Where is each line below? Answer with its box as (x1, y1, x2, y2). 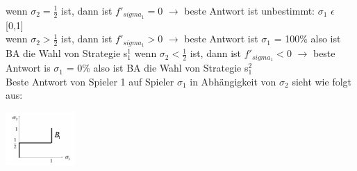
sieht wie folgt (292, 74, 352, 88)
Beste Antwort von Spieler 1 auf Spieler (6, 74, 174, 88)
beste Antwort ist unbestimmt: (184, 3, 315, 17)
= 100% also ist (274, 31, 341, 46)
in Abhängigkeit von (190, 74, 276, 88)
